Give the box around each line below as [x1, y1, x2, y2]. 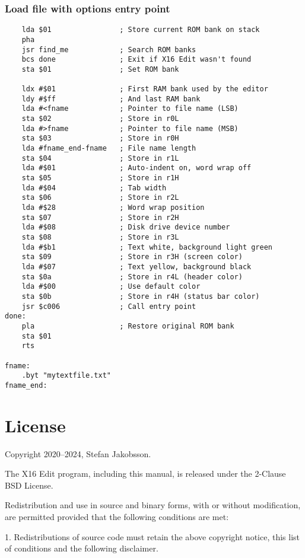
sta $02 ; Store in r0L [21, 114, 179, 123]
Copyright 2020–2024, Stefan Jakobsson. [5, 447, 151, 460]
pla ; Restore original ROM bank [21, 321, 234, 330]
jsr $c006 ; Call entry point [21, 302, 196, 311]
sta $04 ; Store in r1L [21, 154, 179, 162]
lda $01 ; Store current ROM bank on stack [21, 25, 260, 34]
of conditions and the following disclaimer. [5, 542, 158, 554]
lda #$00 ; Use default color [21, 282, 201, 291]
